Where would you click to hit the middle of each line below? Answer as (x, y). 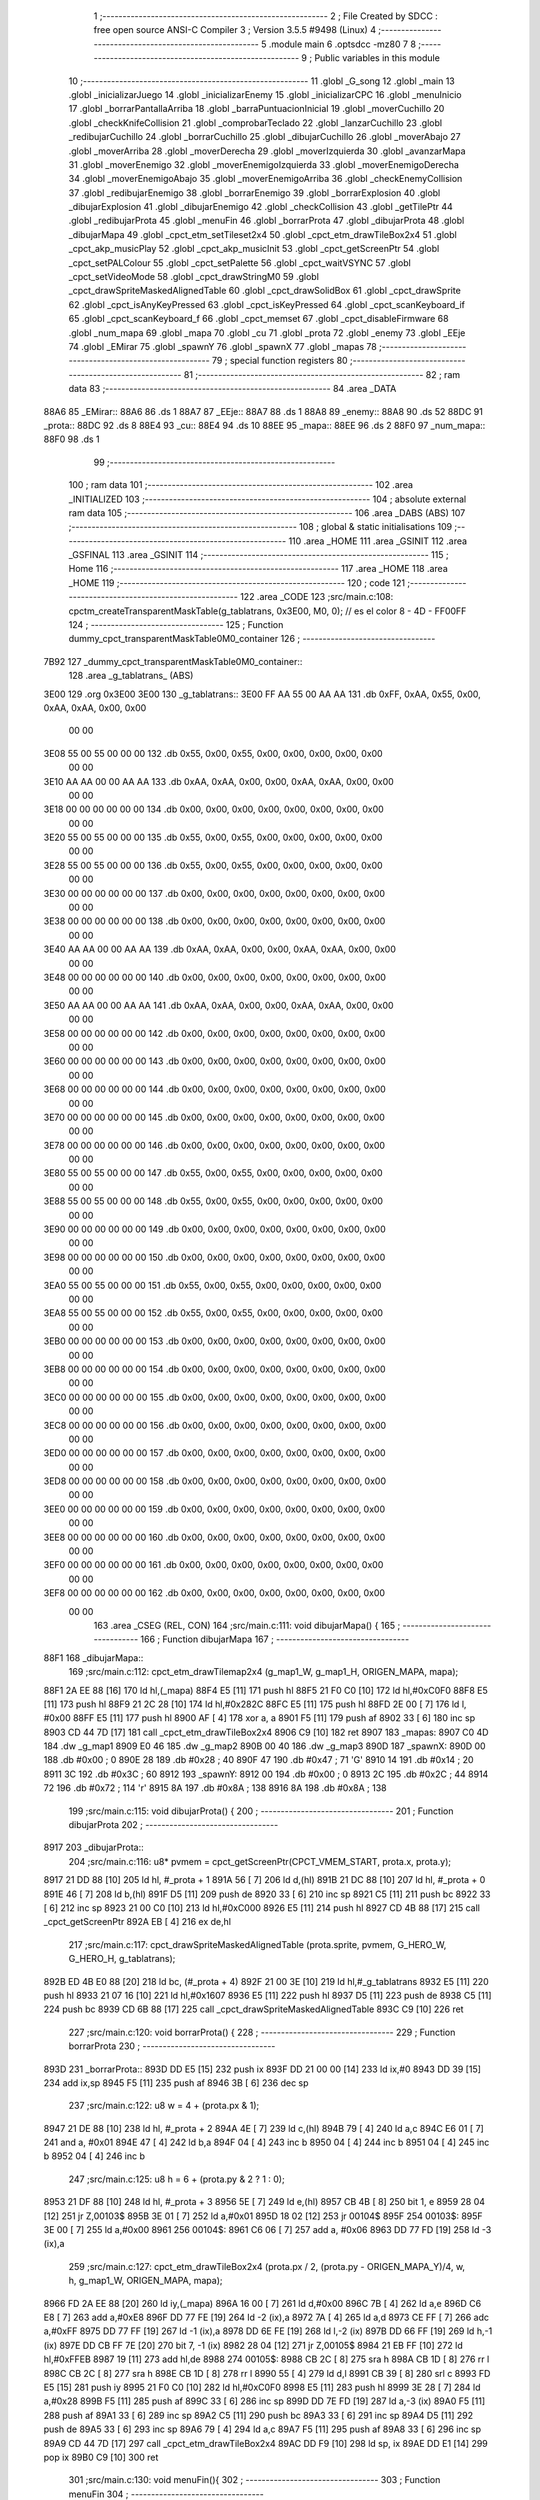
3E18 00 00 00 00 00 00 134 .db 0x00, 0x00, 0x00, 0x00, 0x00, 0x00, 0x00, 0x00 (213, 809)
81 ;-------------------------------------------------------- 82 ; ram (322, 374)
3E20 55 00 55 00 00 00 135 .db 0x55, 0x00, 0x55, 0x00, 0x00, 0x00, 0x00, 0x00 (213, 837)
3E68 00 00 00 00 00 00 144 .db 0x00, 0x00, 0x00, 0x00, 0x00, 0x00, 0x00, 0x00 (215, 1089)
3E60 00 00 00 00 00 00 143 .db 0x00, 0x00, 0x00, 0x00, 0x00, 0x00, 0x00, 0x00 (214, 1061)
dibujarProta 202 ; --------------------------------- (173, 1825)
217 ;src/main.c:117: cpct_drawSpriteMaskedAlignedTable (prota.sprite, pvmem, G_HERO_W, (257, 1944)
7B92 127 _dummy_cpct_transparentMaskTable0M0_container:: (173, 661)
